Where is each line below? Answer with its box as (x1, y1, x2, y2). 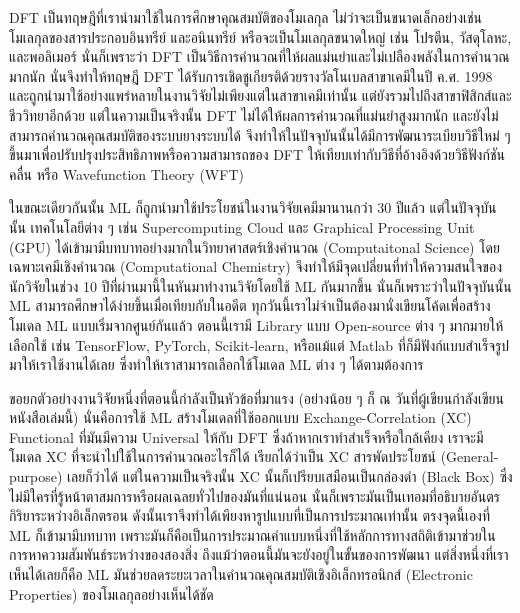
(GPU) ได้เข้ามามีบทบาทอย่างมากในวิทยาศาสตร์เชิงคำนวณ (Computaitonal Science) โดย (9, 236, 500, 257)
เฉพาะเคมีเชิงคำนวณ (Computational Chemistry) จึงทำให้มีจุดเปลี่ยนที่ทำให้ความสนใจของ (9, 256, 502, 277)
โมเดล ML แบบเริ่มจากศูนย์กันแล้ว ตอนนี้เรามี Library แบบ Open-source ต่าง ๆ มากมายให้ (9, 314, 504, 335)
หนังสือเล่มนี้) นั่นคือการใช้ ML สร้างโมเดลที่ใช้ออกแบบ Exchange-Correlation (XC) (9, 407, 472, 428)
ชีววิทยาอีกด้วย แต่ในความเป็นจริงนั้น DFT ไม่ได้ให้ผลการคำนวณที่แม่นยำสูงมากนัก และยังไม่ (9, 104, 499, 125)
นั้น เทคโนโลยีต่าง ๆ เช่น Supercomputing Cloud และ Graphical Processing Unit (9, 216, 475, 237)
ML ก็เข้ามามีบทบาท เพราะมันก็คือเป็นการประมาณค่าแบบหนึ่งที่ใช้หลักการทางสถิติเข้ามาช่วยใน (9, 524, 496, 545)
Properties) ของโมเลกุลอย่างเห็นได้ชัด (9, 583, 214, 604)
